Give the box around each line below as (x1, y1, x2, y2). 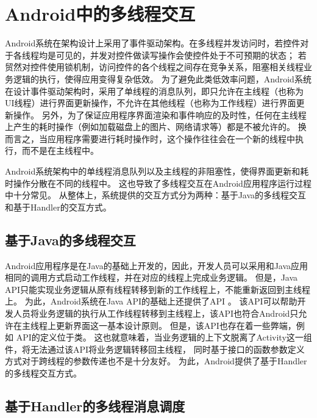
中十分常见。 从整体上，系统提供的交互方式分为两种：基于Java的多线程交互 (5, 189, 307, 201)
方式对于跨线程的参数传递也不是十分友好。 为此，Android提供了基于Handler (5, 355, 307, 367)
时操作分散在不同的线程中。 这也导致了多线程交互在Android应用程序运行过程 (5, 176, 312, 189)
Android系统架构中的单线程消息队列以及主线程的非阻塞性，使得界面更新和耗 (5, 165, 309, 178)
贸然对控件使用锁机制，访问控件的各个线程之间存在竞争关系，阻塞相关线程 (5, 60, 304, 73)
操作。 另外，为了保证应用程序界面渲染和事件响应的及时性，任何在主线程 (13, 108, 307, 121)
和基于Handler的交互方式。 (5, 200, 112, 213)
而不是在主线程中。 (21, 144, 99, 157)
